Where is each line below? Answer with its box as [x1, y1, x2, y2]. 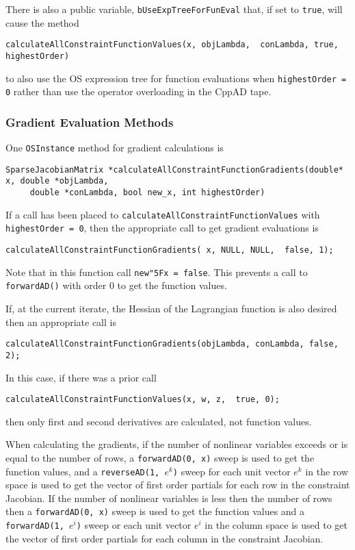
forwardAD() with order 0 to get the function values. [5, 278, 227, 292]
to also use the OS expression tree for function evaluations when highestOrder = [5, 71, 347, 85]
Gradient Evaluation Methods [5, 113, 174, 130]
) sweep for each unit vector [172, 464, 291, 478]
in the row [305, 464, 349, 478]
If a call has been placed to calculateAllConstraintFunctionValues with [5, 207, 320, 221]
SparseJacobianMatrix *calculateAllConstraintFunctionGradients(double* [5, 164, 343, 175]
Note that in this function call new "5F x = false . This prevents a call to [5, 264, 308, 279]
